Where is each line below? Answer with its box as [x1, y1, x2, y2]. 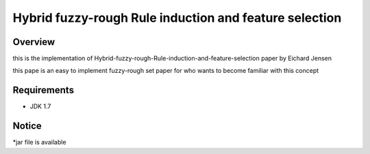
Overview [12, 36, 56, 48]
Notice [12, 120, 42, 132]
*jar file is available [12, 138, 66, 147]
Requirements [12, 84, 75, 96]
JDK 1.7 [29, 102, 51, 110]
